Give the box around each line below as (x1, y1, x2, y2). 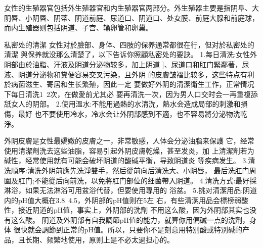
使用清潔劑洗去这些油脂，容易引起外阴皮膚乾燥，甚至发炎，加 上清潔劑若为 (4, 145, 254, 156)
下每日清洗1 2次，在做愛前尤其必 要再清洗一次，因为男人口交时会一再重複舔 (4, 88, 258, 99)
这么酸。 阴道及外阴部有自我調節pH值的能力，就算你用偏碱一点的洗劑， (11, 214, 249, 225)
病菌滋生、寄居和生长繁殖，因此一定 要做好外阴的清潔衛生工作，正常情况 (11, 79, 254, 89)
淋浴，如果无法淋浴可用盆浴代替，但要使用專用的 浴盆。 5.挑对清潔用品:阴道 (4, 185, 257, 195)
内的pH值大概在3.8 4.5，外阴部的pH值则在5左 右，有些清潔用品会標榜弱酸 (4, 194, 249, 205)
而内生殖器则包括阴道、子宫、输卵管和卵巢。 (4, 22, 153, 33)
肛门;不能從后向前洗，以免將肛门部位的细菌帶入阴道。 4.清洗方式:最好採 (18, 175, 257, 185)
